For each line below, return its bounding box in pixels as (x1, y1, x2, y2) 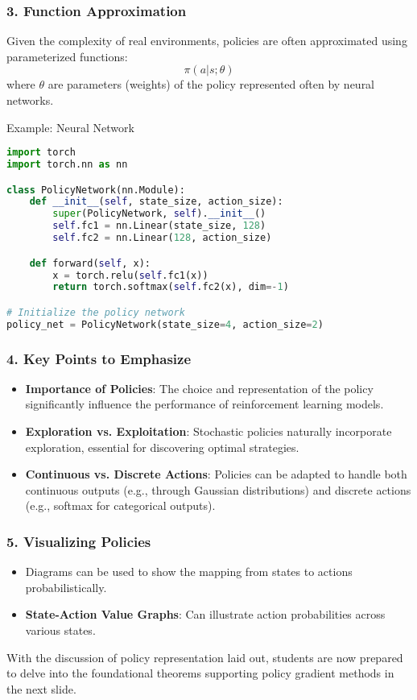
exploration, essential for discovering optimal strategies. (25, 438, 299, 455)
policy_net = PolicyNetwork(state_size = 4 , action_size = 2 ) (6, 318, 324, 330)
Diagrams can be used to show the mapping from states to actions (25, 563, 353, 580)
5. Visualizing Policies (6, 531, 151, 551)
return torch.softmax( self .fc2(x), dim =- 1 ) (52, 281, 289, 293)
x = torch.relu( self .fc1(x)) (52, 269, 208, 281)
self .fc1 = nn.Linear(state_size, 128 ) (52, 220, 266, 232)
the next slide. (6, 680, 76, 697)
